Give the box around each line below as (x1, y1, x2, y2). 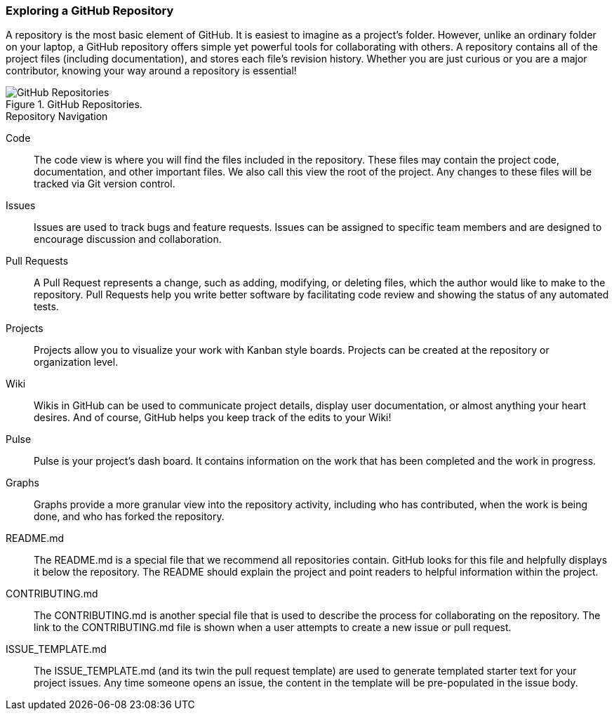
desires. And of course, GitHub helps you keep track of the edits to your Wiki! (34, 411, 392, 424)
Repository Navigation (6, 110, 108, 123)
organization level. (34, 356, 119, 369)
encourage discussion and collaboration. (34, 233, 222, 246)
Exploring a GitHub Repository (6, 4, 174, 18)
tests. (34, 300, 59, 313)
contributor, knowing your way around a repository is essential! (6, 65, 297, 77)
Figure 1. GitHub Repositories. (6, 98, 142, 111)
